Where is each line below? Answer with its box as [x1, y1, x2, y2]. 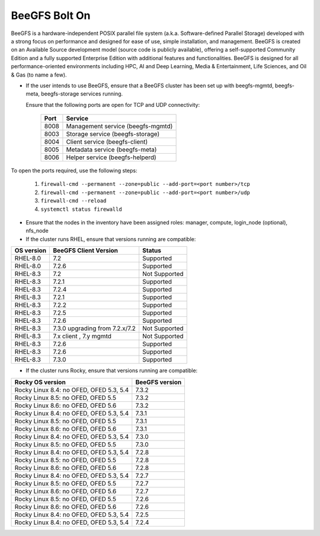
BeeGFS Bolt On [11, 9, 91, 22]
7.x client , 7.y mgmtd [53, 332, 112, 341]
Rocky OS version [14, 378, 66, 386]
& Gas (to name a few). [11, 71, 68, 78]
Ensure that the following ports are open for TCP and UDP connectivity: [25, 101, 200, 108]
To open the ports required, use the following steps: [11, 167, 137, 175]
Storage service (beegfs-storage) [66, 130, 160, 138]
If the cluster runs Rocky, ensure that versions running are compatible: [25, 367, 198, 374]
